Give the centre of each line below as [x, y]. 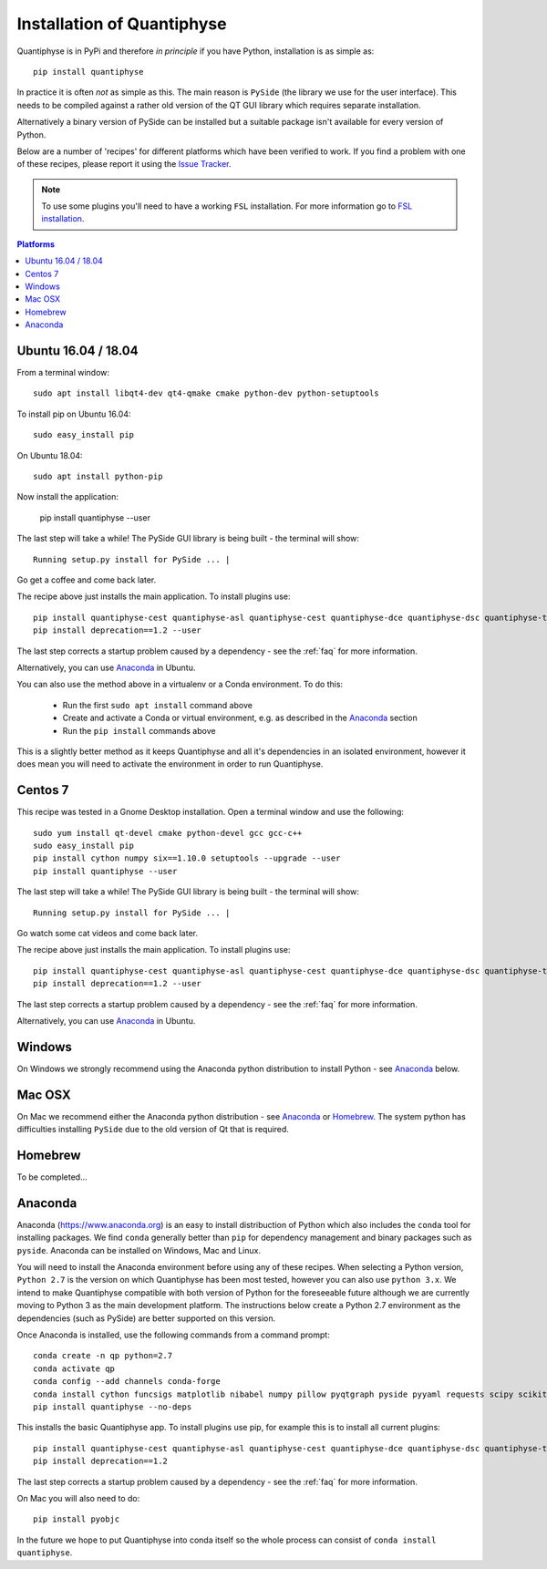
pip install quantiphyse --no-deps [113, 1407]
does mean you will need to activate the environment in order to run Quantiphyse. [170, 764]
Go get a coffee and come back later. [87, 580]
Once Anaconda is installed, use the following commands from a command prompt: [173, 1335]
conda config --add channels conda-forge [127, 1382]
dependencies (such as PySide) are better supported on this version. [146, 1318]
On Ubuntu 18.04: [50, 455]
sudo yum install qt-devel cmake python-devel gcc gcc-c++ [168, 833]
